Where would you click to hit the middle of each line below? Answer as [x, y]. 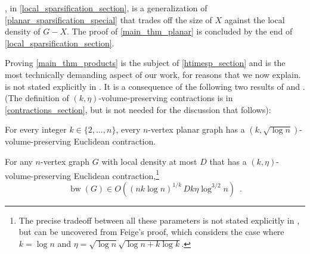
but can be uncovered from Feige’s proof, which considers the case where [151, 232]
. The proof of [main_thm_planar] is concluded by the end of [179, 31]
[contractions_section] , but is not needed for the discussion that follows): [138, 109]
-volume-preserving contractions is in [166, 98]
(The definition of [37, 98]
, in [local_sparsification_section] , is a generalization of [106, 8]
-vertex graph [65, 161]
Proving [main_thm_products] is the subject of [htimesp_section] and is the [145, 63]
